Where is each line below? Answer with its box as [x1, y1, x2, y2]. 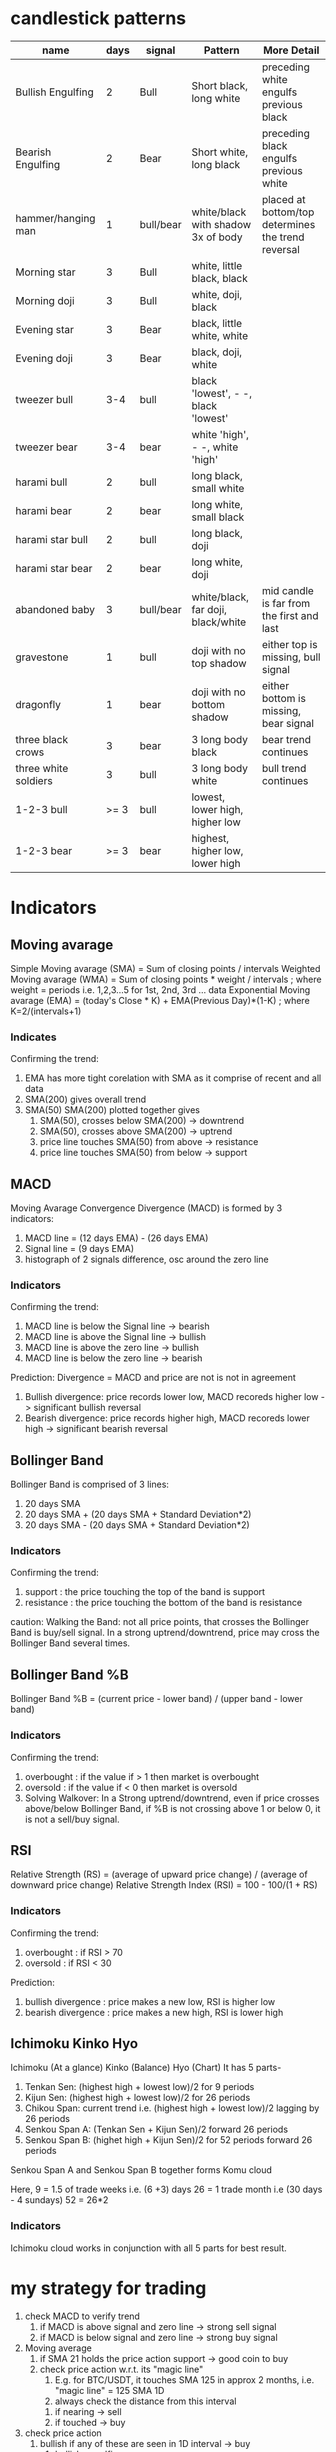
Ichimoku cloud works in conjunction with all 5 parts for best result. [10, 2242, 287, 2254]
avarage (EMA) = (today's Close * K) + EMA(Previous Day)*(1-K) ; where [10, 994, 310, 1006]
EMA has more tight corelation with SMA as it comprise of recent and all [24, 1072, 322, 1084]
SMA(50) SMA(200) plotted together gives [24, 1104, 201, 1116]
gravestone [15, 650, 69, 664]
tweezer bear [15, 440, 78, 454]
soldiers [15, 773, 53, 787]
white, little [191, 258, 243, 272]
